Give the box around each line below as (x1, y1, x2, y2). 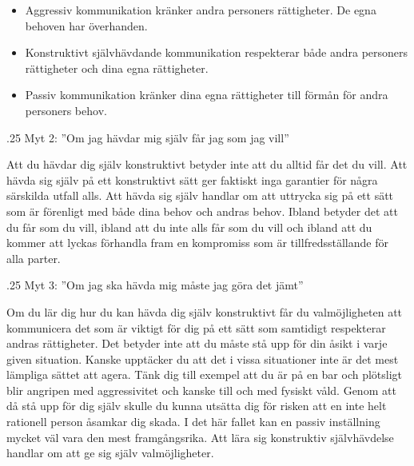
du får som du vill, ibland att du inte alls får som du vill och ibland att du (6, 218, 372, 235)
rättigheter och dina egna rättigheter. (25, 59, 209, 76)
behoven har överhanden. (25, 17, 148, 34)
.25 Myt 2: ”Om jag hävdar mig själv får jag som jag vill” (6, 129, 289, 145)
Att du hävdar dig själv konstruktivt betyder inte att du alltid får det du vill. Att (6, 156, 408, 173)
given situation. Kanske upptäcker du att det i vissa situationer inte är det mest (6, 350, 399, 367)
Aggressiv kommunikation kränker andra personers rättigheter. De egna (25, 2, 376, 18)
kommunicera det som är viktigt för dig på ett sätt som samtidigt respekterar (6, 319, 386, 336)
